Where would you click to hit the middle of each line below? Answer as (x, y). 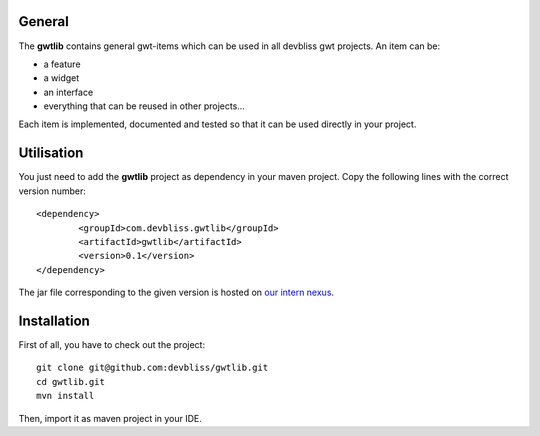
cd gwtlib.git (70, 381)
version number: (52, 191)
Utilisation (51, 153)
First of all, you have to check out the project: (111, 345)
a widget (61, 78)
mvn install (65, 396)
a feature (62, 64)
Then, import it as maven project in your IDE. (110, 418)
